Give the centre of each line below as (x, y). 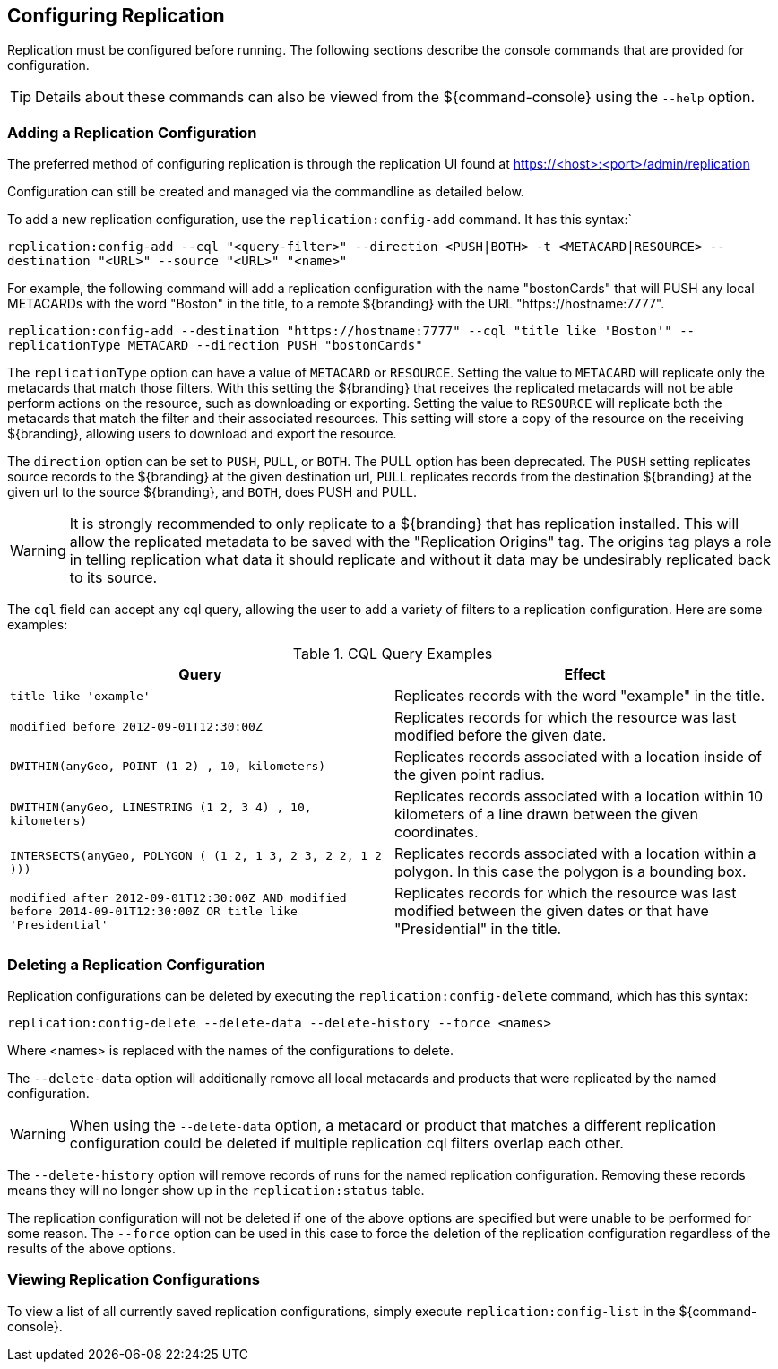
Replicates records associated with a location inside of (578, 757)
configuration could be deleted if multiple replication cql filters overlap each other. (346, 1143)
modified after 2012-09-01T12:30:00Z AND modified (178, 897)
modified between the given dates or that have (552, 911)
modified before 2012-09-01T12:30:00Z (136, 726)
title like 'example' (80, 696)
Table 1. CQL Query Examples (393, 654)
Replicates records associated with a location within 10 (579, 797)
